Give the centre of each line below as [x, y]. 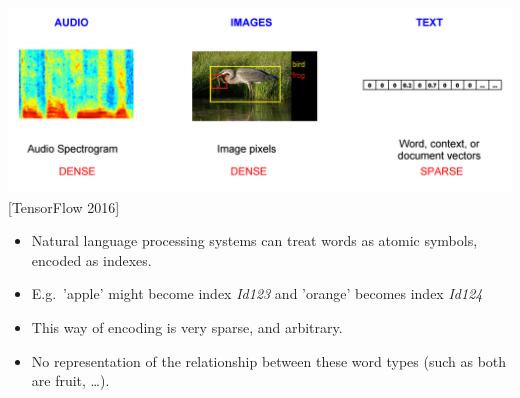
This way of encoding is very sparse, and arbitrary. [187, 327]
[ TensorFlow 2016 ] [64, 206]
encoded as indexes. [91, 259]
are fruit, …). [70, 380]
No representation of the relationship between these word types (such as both [269, 360]
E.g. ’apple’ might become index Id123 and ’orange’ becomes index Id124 [257, 293]
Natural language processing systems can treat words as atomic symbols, [254, 240]
